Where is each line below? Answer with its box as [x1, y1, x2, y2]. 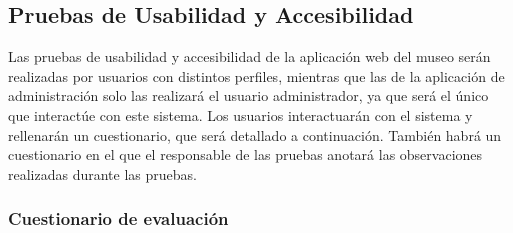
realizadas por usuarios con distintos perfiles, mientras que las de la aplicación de [8, 65, 505, 86]
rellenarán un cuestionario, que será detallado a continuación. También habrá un [8, 124, 502, 145]
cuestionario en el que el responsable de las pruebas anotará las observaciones [8, 144, 483, 165]
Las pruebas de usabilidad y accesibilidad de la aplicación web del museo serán [8, 46, 491, 67]
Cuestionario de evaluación [8, 206, 229, 231]
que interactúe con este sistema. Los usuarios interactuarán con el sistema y [8, 104, 473, 125]
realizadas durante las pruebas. [8, 163, 197, 184]
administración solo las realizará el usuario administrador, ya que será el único [8, 85, 489, 106]
